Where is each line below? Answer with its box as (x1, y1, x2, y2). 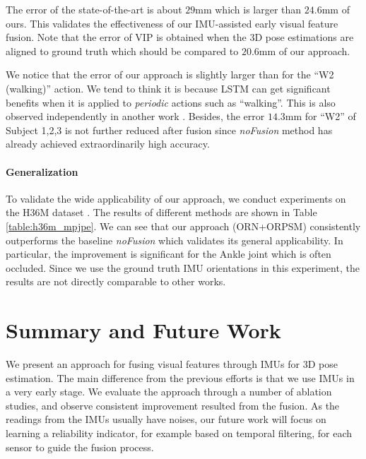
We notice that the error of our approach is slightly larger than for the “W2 (6, 67, 334, 82)
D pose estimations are (254, 30, 354, 44)
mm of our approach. (259, 43, 350, 58)
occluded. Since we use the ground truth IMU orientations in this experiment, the (6, 260, 360, 275)
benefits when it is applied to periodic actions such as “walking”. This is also (6, 95, 336, 109)
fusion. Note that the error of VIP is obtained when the (6, 30, 247, 44)
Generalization (6, 164, 78, 179)
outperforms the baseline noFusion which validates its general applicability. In (6, 232, 343, 247)
